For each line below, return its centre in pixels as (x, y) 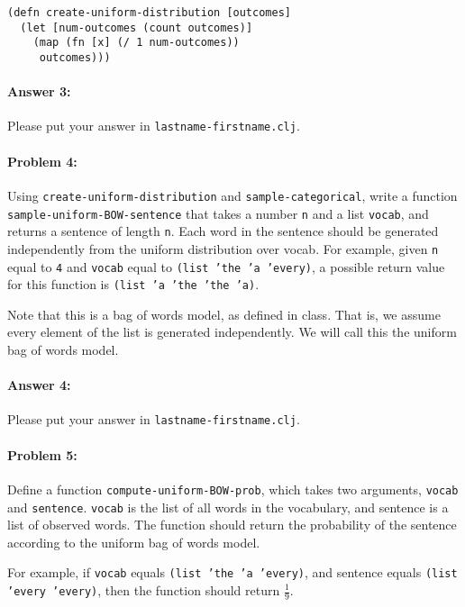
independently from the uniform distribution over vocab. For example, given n (223, 248)
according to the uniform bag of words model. (134, 542)
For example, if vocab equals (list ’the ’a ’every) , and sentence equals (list (232, 572)
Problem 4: (42, 161)
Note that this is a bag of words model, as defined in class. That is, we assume (224, 314)
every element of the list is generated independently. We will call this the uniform (232, 332)
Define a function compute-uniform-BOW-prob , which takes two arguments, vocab (233, 489)
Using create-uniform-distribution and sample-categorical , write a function (232, 195)
